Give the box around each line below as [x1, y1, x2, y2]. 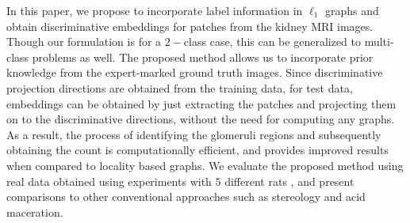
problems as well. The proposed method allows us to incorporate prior [32, 48, 374, 65]
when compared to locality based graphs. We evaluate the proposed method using [6, 157, 404, 173]
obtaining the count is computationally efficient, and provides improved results [6, 142, 389, 158]
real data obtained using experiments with [6, 172, 212, 189]
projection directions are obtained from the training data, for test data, [6, 79, 353, 96]
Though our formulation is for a [6, 33, 162, 50]
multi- [364, 33, 394, 50]
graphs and [324, 2, 379, 18]
